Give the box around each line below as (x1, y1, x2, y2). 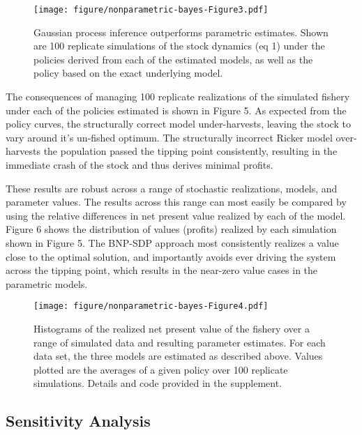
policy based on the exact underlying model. (33, 66, 223, 80)
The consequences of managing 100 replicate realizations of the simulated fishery (6, 89, 350, 104)
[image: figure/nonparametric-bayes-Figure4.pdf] (33, 301, 269, 312)
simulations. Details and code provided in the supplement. (33, 376, 282, 390)
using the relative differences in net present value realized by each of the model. (6, 208, 346, 222)
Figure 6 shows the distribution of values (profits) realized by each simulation (6, 222, 337, 236)
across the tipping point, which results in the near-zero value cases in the (6, 263, 318, 277)
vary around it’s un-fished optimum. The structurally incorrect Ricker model (6, 130, 333, 144)
